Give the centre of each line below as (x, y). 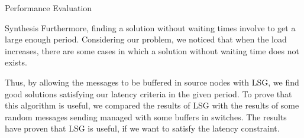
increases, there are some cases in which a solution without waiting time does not (152, 50)
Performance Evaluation (48, 8)
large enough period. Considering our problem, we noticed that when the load (146, 39)
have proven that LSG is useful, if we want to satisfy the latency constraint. (142, 128)
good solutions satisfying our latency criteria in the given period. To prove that (148, 93)
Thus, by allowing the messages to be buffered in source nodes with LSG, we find (152, 82)
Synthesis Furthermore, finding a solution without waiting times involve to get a (150, 27)
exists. (16, 62)
